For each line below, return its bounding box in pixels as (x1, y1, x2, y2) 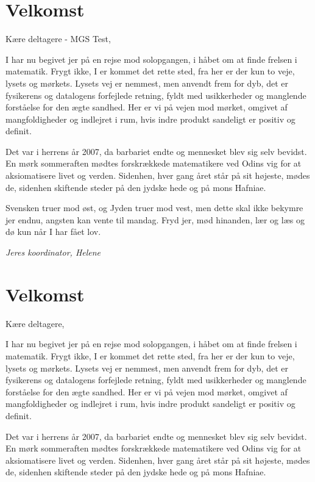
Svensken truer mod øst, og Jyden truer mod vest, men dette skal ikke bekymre (5, 201, 303, 214)
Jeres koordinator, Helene (5, 246, 101, 259)
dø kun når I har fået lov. (5, 225, 101, 238)
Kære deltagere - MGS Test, (5, 32, 111, 45)
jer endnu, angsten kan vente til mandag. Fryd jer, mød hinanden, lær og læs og (5, 213, 305, 226)
